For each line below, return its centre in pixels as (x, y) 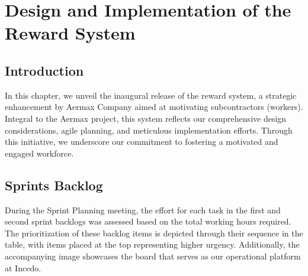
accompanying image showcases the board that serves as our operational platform (153, 256)
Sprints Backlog (54, 185)
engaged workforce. (39, 153)
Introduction (44, 70)
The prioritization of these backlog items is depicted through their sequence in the (154, 233)
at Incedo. (23, 267)
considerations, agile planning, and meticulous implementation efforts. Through (149, 130)
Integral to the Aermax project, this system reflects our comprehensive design (146, 118)
